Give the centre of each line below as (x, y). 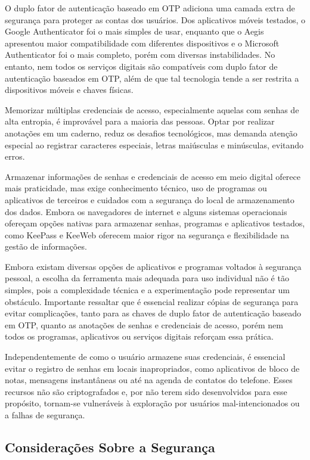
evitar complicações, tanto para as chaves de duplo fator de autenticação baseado (153, 313)
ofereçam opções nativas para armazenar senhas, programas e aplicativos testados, (155, 223)
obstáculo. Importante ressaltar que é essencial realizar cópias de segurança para (152, 301)
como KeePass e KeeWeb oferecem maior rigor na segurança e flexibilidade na (147, 234)
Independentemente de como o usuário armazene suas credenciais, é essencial (145, 357)
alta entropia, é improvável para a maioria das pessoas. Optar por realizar (140, 121)
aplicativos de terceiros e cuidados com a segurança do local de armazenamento (150, 199)
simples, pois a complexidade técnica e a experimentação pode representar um (147, 290)
